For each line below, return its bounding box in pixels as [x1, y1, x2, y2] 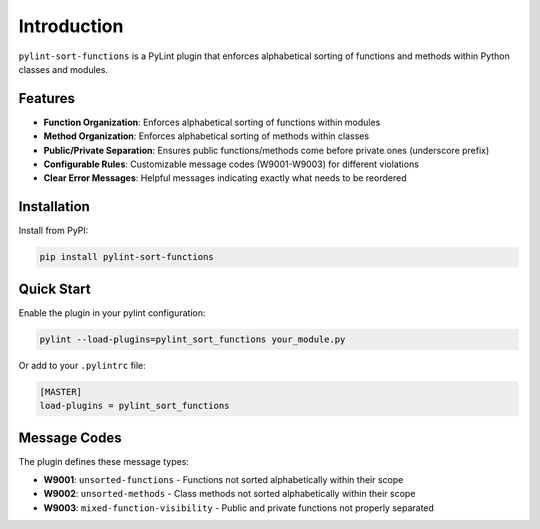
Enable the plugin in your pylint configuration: [18, 306, 206, 319]
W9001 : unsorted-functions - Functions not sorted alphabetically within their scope [43, 474, 404, 486]
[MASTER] [39, 386, 83, 397]
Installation [18, 198, 90, 215]
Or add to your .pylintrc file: [18, 359, 147, 371]
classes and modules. [18, 63, 109, 75]
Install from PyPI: [18, 225, 89, 237]
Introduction [18, 15, 124, 37]
